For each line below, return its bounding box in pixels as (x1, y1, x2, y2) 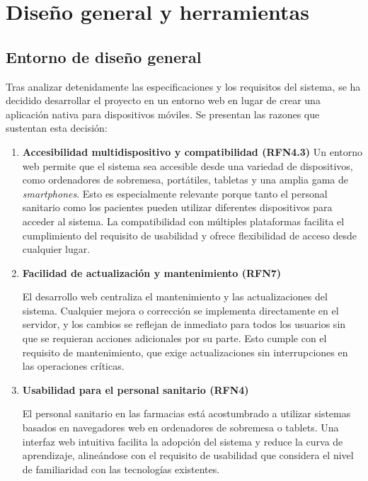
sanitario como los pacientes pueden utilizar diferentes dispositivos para (22, 200, 333, 215)
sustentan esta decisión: (6, 120, 108, 135)
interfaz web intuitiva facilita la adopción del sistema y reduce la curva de (22, 434, 343, 448)
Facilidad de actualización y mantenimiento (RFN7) (22, 265, 282, 280)
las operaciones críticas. (22, 358, 125, 373)
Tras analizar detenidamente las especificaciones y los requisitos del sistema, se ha (6, 79, 361, 94)
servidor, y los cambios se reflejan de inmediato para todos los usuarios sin (22, 317, 346, 332)
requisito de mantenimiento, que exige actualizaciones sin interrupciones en (22, 344, 348, 359)
